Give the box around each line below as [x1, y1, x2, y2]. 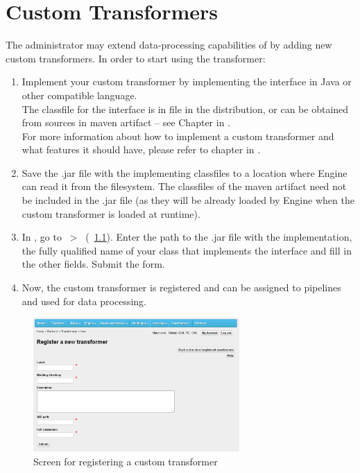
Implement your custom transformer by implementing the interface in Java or [22, 74, 352, 89]
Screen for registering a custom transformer [33, 454, 218, 469]
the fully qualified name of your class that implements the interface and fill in [22, 243, 352, 257]
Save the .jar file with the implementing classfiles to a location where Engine [22, 165, 348, 180]
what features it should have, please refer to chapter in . [22, 142, 261, 157]
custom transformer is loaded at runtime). [22, 206, 200, 221]
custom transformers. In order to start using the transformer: [6, 51, 266, 65]
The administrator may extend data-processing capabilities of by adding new [6, 37, 332, 52]
